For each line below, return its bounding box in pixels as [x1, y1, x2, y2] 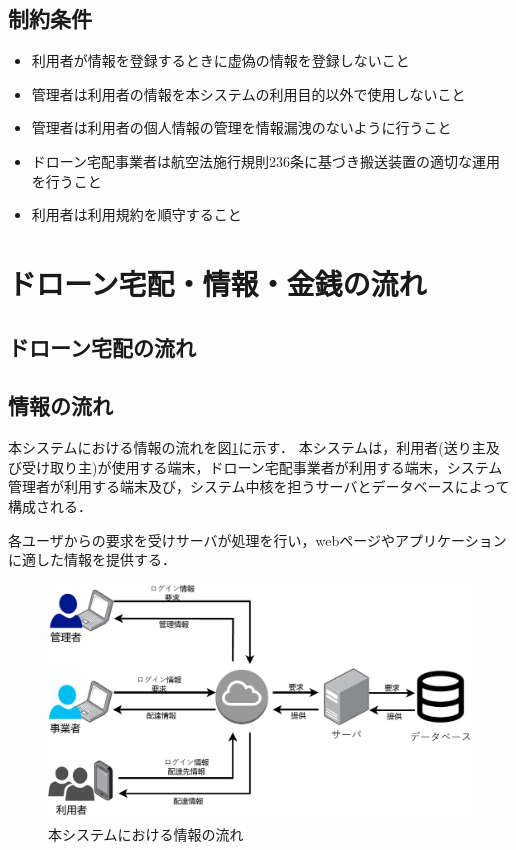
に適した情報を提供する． [8, 549, 176, 570]
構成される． [8, 495, 92, 516]
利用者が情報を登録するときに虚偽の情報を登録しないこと [31, 50, 410, 71]
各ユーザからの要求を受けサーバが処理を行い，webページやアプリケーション [8, 529, 507, 550]
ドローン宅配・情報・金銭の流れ [8, 262, 427, 303]
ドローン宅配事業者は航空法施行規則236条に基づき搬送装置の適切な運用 [31, 150, 501, 171]
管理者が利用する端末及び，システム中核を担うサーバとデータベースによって [8, 476, 510, 497]
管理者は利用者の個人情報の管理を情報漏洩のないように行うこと [31, 117, 452, 138]
